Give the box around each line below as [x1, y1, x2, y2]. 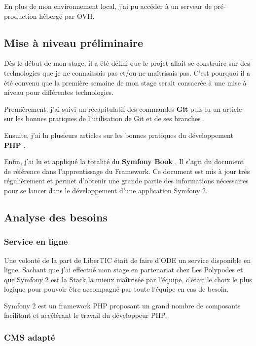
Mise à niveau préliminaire [4, 35, 144, 50]
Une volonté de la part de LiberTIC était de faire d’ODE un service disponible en [4, 255, 251, 265]
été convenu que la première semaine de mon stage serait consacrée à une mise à [4, 77, 247, 87]
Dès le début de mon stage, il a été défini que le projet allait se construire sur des [4, 58, 250, 68]
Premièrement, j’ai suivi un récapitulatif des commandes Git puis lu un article [4, 103, 242, 114]
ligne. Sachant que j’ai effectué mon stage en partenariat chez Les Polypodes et [4, 264, 243, 275]
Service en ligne [4, 235, 68, 248]
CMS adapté [4, 331, 55, 343]
